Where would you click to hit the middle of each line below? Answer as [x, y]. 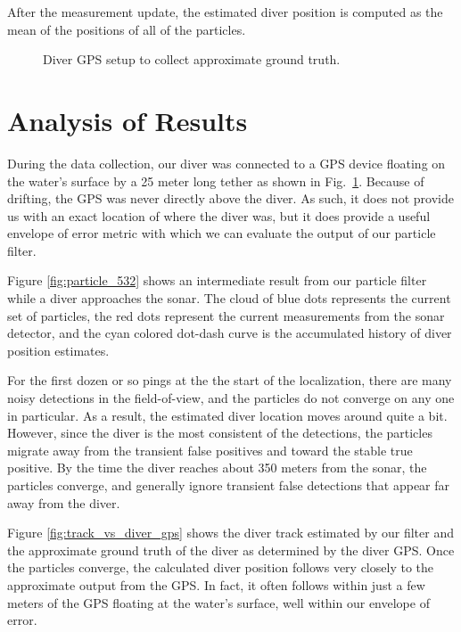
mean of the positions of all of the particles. [127, 29]
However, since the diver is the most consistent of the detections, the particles [220, 433]
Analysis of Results [128, 120]
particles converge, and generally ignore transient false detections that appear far [229, 485]
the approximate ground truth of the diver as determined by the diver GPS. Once [231, 550]
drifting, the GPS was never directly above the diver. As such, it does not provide [230, 198]
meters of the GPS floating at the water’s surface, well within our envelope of [218, 602]
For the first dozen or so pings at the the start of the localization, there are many [230, 380]
